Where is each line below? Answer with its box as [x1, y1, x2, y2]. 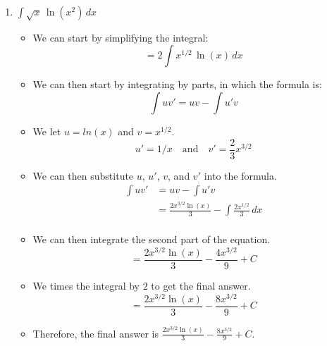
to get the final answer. [151, 278, 251, 292]
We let [32, 123, 61, 138]
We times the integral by [32, 278, 140, 292]
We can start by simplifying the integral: [32, 30, 209, 44]
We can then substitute [32, 168, 134, 183]
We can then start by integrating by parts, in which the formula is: [32, 77, 322, 92]
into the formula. [204, 168, 277, 183]
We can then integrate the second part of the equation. [32, 232, 271, 247]
